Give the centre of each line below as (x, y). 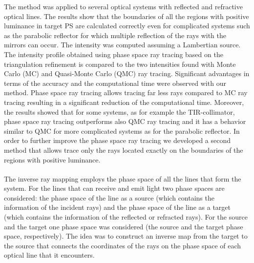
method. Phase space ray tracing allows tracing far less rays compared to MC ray (126, 92)
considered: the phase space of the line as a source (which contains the (109, 197)
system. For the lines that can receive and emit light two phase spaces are (114, 188)
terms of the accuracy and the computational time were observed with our (115, 83)
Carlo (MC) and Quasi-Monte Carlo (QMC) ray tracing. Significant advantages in (127, 73)
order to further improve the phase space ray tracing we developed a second (117, 140)
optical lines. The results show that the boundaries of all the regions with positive (127, 16)
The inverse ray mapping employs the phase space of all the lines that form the (123, 178)
